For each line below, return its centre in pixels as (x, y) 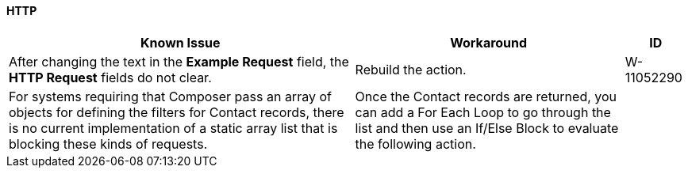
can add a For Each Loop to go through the (483, 112)
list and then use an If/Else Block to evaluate (487, 128)
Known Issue (181, 42)
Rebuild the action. (411, 69)
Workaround (489, 42)
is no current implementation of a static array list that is (173, 128)
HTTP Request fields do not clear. (110, 77)
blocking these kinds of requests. (108, 144)
